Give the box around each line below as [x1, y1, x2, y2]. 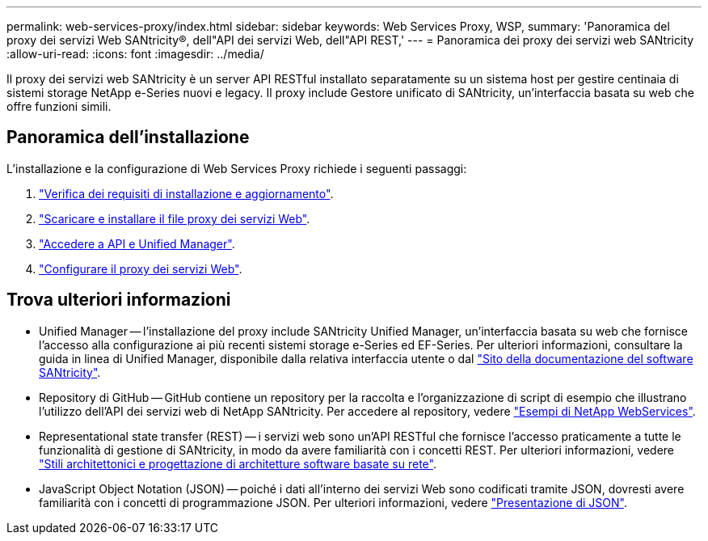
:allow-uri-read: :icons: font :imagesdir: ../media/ [6, 47, 264, 61]
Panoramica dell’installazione [6, 127, 250, 148]
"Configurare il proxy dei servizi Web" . [39, 261, 242, 276]
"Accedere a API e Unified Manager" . [39, 236, 235, 251]
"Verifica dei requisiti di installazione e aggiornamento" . [39, 186, 334, 201]
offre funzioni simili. [6, 99, 112, 113]
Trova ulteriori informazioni [6, 290, 231, 311]
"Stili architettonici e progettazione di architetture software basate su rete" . [39, 456, 436, 471]
